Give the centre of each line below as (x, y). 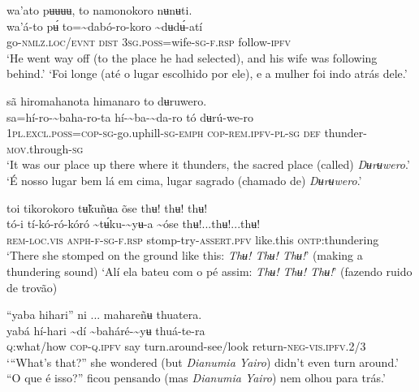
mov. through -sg (45, 148)
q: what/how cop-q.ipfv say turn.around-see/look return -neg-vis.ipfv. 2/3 (186, 346)
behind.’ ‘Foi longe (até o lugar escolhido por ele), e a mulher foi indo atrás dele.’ (207, 73)
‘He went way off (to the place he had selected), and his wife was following (192, 57)
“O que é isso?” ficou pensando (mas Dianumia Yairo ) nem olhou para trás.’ (196, 378)
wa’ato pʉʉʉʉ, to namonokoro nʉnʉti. (99, 10)
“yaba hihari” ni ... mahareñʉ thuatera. (104, 314)
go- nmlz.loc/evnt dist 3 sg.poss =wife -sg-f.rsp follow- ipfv (149, 42)
